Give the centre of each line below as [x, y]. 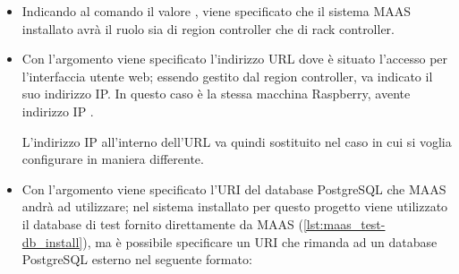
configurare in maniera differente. [113, 159]
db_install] [52, 241]
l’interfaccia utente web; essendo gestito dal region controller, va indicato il [227, 76]
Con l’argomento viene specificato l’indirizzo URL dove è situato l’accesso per [235, 59]
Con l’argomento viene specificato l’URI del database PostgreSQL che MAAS [234, 188]
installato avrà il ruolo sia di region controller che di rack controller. [208, 28]
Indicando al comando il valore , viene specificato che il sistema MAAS [217, 11]
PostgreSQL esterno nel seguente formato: [137, 259]
